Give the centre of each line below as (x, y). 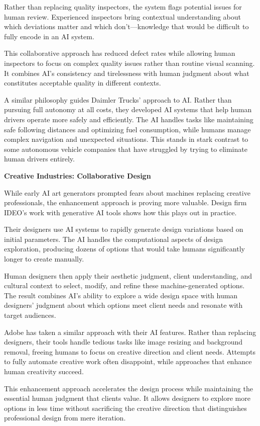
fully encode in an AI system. (49, 36)
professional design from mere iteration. (65, 418)
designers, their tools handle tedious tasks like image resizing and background (123, 342)
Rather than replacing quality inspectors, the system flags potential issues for (123, 7)
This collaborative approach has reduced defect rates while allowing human (120, 53)
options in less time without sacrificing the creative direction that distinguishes (125, 408)
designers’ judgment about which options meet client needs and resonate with (123, 305)
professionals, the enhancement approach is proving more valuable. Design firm (125, 202)
